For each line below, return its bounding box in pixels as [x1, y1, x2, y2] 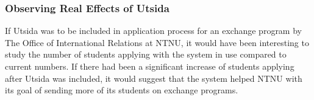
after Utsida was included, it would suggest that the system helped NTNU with [5, 72, 302, 84]
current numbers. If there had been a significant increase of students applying [5, 60, 294, 72]
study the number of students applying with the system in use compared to [5, 48, 287, 61]
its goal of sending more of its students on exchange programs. [5, 84, 238, 96]
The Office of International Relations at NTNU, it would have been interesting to [5, 36, 309, 48]
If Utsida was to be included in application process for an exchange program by [5, 24, 302, 37]
